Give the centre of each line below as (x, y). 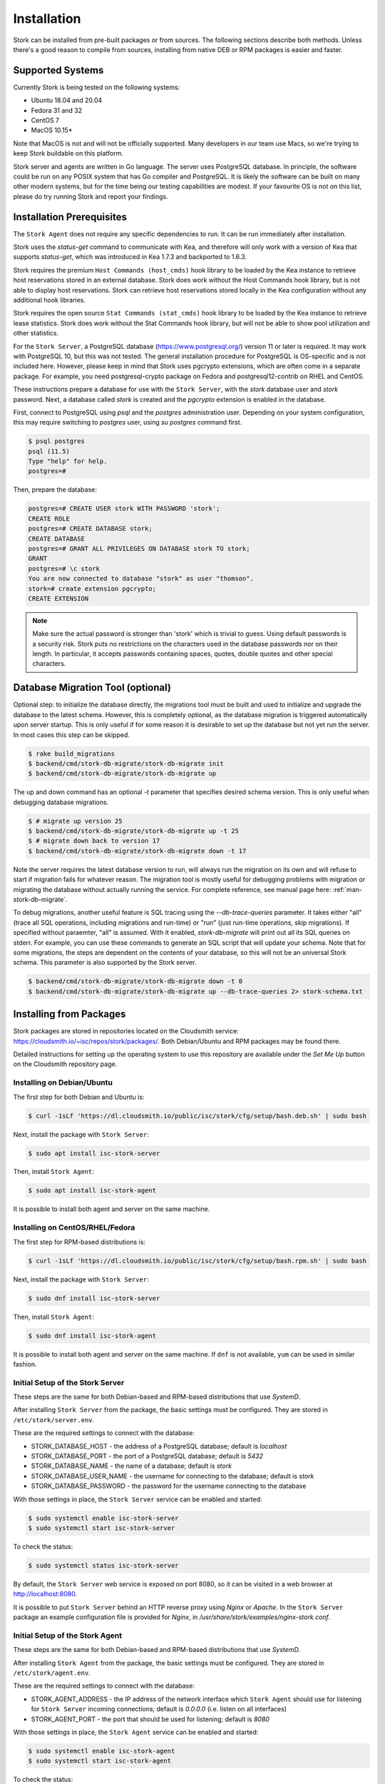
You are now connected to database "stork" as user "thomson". (141, 579)
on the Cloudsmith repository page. (65, 1064)
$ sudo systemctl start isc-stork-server (102, 1528)
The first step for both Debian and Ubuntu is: (79, 1097)
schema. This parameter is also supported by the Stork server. (105, 963)
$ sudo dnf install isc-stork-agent (92, 1336)
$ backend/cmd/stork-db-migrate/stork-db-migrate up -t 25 (133, 831)
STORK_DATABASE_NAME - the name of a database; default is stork (131, 1466)
